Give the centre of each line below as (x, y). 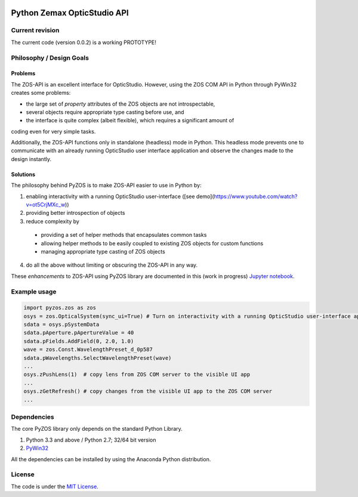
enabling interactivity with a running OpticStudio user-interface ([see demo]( (120, 196)
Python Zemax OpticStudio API (70, 13)
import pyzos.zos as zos (60, 308)
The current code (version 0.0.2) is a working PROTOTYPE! (84, 42)
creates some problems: (41, 93)
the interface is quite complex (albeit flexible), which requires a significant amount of (130, 121)
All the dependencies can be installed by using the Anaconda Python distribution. (111, 459)
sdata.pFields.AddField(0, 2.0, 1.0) (79, 341)
